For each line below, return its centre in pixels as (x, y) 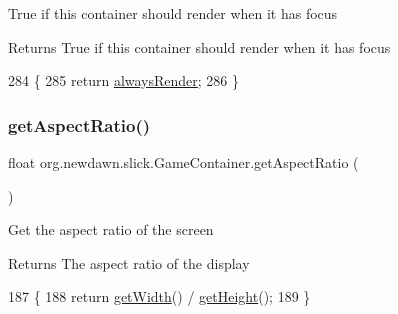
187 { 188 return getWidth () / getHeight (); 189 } (159, 296)
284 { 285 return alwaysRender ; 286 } (124, 80)
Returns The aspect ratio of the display (129, 262)
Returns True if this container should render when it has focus (199, 46)
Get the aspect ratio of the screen (111, 229)
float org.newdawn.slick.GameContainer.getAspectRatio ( (183, 162)
